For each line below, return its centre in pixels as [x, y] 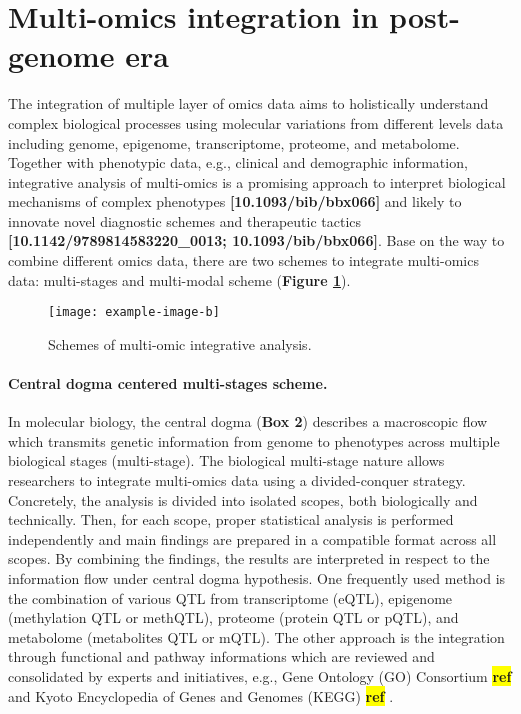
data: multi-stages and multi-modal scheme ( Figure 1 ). [179, 279]
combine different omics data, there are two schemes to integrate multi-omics [243, 260]
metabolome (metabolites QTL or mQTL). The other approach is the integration [256, 636]
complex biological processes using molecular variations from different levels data [256, 122]
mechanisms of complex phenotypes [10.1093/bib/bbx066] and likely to [235, 201]
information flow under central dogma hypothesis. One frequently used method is [257, 578]
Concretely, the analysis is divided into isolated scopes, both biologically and [243, 499]
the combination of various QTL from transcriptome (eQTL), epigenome [230, 597]
